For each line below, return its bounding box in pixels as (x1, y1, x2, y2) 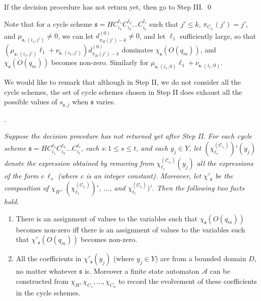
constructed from (16, 275, 69, 286)
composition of (4, 183, 49, 193)
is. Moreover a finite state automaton (84, 266, 200, 276)
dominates (121, 44, 153, 54)
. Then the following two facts (152, 183, 244, 193)
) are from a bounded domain (155, 253, 246, 264)
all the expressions (197, 158, 253, 168)
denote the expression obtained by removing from (4, 158, 154, 168)
